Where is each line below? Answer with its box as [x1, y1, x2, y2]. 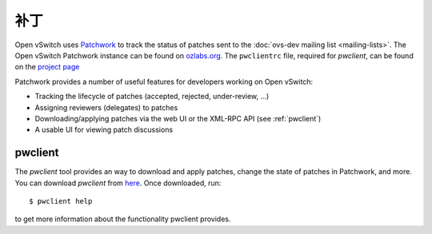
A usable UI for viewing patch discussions [34, 125, 174, 135]
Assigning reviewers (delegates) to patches [34, 102, 178, 112]
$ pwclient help [29, 196, 93, 205]
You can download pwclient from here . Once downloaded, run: [14, 178, 222, 188]
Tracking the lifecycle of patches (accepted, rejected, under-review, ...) [34, 92, 270, 101]
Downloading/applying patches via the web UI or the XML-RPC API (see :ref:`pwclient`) [34, 113, 322, 123]
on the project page [14, 62, 80, 72]
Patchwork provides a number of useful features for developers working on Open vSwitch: [14, 77, 314, 86]
